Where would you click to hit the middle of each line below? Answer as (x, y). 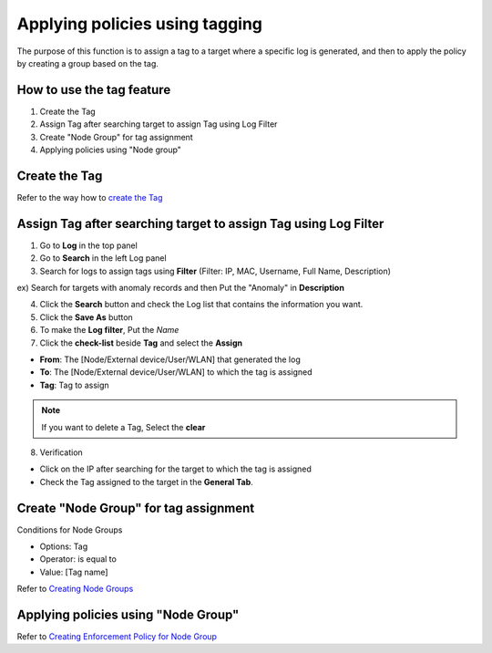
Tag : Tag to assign (74, 385)
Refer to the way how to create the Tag (90, 197)
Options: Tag (64, 546)
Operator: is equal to (78, 559)
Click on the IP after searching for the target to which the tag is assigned (175, 469)
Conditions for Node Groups (70, 530)
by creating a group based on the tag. (87, 63)
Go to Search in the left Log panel (103, 258)
